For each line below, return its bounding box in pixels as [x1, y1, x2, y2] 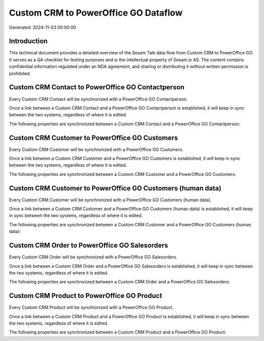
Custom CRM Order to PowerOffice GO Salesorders [9, 241, 168, 250]
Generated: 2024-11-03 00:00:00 [9, 24, 76, 30]
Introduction [9, 37, 48, 45]
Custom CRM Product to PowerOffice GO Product [9, 292, 162, 300]
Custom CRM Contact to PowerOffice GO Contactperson [9, 83, 185, 91]
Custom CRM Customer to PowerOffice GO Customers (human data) [9, 184, 222, 192]
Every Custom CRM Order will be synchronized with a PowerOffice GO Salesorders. [9, 254, 178, 260]
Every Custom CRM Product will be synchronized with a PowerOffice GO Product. [9, 304, 174, 310]
